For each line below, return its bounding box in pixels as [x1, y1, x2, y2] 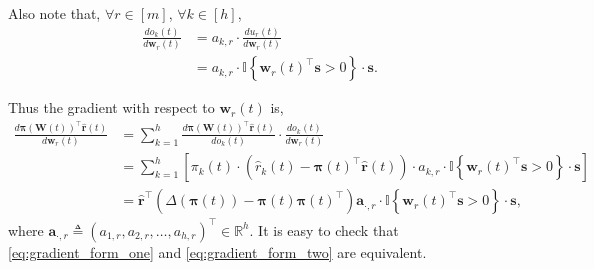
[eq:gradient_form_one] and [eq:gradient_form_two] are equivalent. [8, 241, 427, 262]
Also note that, [8, 3, 101, 23]
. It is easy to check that [249, 219, 399, 240]
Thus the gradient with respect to [8, 97, 215, 118]
